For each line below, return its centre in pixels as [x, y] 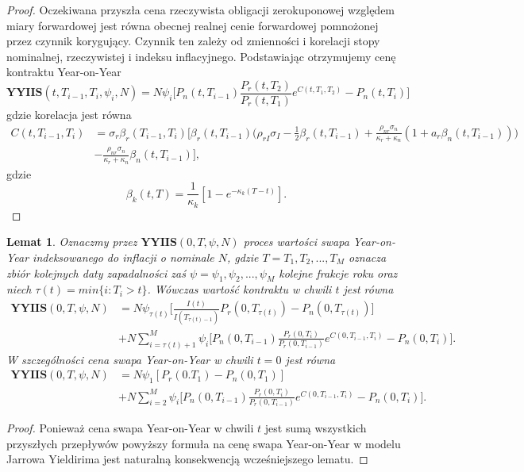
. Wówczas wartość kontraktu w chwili [239, 289]
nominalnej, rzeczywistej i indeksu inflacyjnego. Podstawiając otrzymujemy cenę [201, 56]
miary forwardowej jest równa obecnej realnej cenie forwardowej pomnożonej [193, 25]
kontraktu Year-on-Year [64, 72]
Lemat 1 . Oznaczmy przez [72, 242]
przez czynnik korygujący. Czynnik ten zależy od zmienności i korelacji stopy [193, 41]
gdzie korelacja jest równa [69, 115]
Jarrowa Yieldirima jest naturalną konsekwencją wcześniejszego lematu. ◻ [187, 459]
